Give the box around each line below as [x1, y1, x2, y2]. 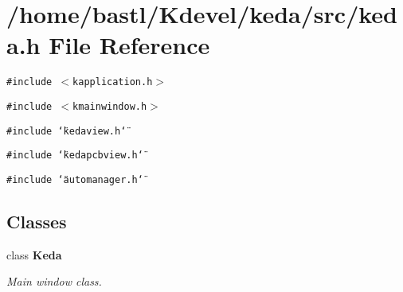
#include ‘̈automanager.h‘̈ [6, 173, 143, 185]
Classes [6, 208, 67, 233]
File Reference [49, 29, 210, 61]
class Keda [6, 246, 62, 263]
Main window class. [6, 273, 102, 290]
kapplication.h [72, 76, 153, 88]
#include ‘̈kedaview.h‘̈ [6, 125, 127, 137]
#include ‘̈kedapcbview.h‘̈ [6, 150, 143, 162]
